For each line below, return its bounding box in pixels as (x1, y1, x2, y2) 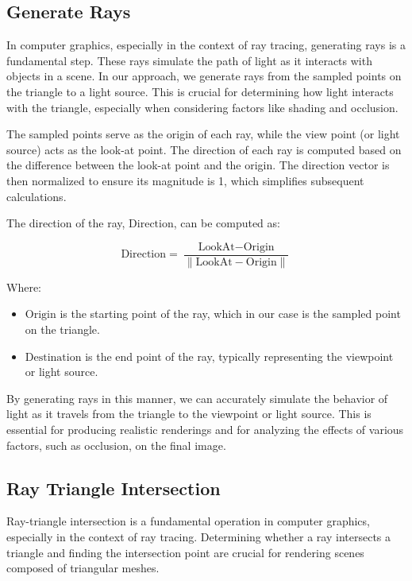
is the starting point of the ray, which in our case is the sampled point (60, 305, 401, 322)
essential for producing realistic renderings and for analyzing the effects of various (6, 420, 404, 437)
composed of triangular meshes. (6, 560, 160, 576)
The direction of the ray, (6, 215, 125, 231)
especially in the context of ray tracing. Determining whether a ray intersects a (6, 528, 391, 544)
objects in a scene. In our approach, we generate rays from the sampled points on (6, 68, 402, 84)
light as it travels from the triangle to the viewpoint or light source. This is (6, 405, 372, 422)
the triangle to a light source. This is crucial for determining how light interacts (6, 83, 394, 99)
